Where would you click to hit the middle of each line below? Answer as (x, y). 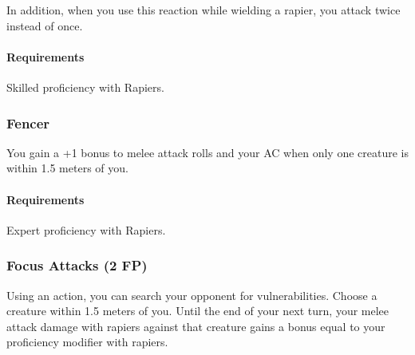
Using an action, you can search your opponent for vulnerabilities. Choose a (192, 295)
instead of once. (45, 25)
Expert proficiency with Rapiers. (86, 229)
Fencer (28, 122)
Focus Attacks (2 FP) (77, 265)
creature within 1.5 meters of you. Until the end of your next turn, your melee (198, 311)
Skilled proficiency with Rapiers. (85, 87)
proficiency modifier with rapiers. (87, 342)
